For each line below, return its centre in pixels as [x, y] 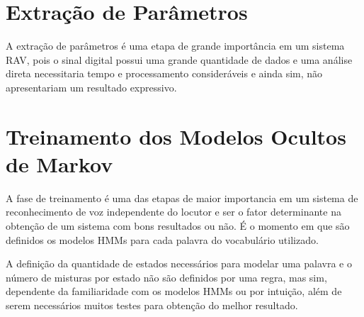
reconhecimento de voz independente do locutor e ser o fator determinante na [174, 212]
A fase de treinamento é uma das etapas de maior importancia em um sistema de [182, 198]
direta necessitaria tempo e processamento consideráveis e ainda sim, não [164, 73]
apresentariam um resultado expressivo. [91, 87]
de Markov [59, 163]
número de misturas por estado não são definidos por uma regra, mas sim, [166, 277]
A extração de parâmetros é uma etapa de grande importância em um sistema [175, 46]
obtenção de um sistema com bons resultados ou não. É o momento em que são [178, 226]
